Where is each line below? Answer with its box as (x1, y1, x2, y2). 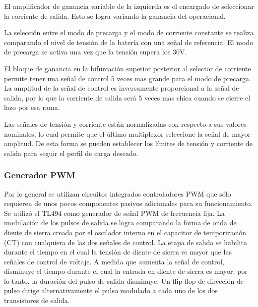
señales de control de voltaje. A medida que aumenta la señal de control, (4, 256, 224, 266)
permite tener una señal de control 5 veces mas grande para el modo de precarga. (4, 73, 251, 83)
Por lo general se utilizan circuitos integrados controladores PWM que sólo (4, 188, 231, 199)
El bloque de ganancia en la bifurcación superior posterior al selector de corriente (4, 63, 251, 73)
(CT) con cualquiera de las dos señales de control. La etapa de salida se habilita (4, 237, 247, 247)
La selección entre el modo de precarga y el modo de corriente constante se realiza (4, 27, 254, 38)
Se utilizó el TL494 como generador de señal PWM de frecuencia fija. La (4, 207, 225, 218)
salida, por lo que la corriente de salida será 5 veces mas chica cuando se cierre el (4, 92, 251, 102)
